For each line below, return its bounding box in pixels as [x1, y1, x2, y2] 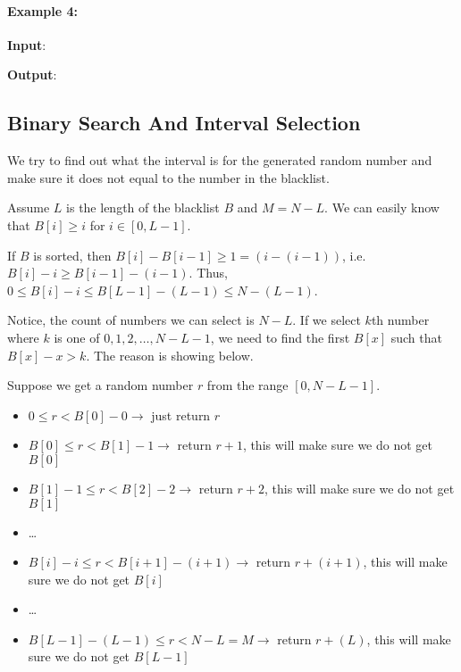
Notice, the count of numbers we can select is [7, 311, 255, 329]
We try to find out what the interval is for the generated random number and [7, 151, 432, 170]
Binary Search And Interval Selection [7, 109, 361, 137]
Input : [7, 35, 46, 54]
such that [390, 328, 442, 346]
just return [151, 405, 211, 424]
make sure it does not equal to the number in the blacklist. [7, 168, 330, 187]
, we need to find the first [210, 328, 350, 346]
